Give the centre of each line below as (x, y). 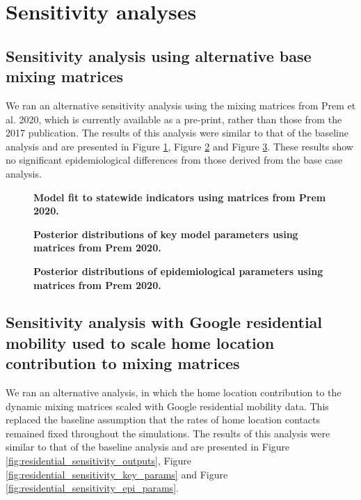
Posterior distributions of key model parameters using (166, 234)
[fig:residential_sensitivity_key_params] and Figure (117, 474)
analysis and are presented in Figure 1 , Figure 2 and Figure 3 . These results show (179, 146)
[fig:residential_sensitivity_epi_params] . (92, 488)
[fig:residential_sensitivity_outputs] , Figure (99, 461)
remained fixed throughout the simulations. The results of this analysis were (168, 433)
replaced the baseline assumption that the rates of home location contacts (163, 420)
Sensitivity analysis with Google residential (164, 322)
